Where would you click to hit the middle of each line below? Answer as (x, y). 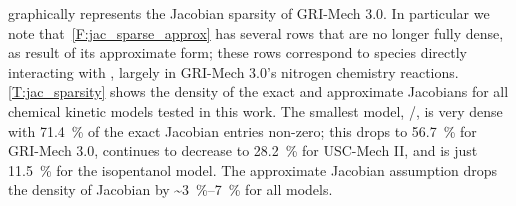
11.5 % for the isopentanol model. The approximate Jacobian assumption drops (253, 169)
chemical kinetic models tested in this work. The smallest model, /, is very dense (255, 110)
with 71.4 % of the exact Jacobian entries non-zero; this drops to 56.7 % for (242, 130)
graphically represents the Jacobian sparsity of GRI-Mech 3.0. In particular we (249, 13)
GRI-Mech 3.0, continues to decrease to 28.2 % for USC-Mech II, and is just (243, 150)
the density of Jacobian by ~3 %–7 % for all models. (170, 189)
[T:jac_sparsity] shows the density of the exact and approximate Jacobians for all (258, 91)
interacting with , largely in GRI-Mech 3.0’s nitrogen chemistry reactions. (233, 71)
